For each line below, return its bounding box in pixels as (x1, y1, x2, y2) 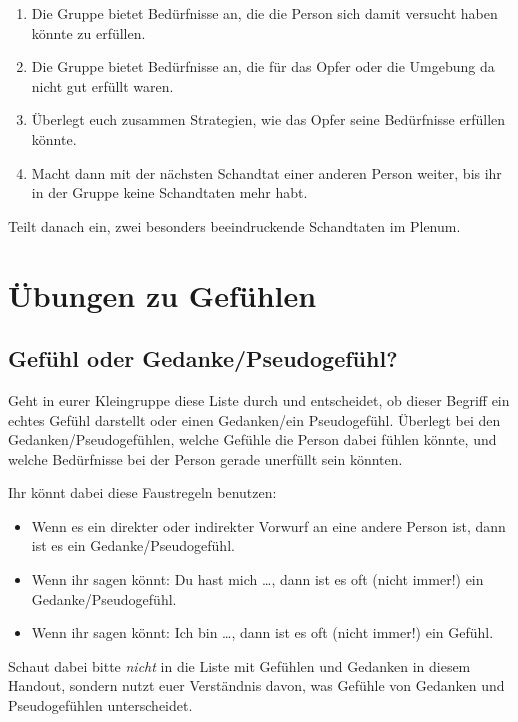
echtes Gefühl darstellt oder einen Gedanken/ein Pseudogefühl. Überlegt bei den (8, 409, 501, 430)
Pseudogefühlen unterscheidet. (8, 695, 193, 716)
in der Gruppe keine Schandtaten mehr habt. (31, 182, 308, 203)
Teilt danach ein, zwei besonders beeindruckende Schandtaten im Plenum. (8, 215, 461, 236)
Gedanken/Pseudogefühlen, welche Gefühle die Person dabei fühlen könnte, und (8, 429, 497, 450)
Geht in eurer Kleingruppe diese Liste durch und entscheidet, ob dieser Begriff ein (8, 389, 510, 410)
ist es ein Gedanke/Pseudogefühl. (31, 535, 235, 556)
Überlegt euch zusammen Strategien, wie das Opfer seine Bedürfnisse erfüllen (31, 109, 506, 130)
